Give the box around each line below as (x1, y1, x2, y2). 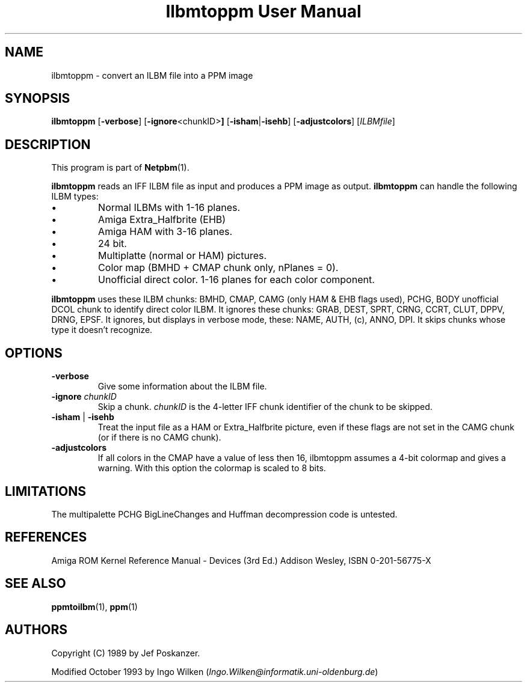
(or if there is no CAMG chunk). (97, 432, 221, 443)
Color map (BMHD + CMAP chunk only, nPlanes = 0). (98, 261, 339, 274)
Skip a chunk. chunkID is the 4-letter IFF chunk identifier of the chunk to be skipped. (97, 402, 433, 412)
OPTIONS (5, 345, 63, 361)
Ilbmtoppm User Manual (165, 1, 362, 22)
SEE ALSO (5, 576, 66, 591)
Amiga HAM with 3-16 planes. (98, 225, 233, 238)
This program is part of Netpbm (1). (51, 162, 190, 173)
